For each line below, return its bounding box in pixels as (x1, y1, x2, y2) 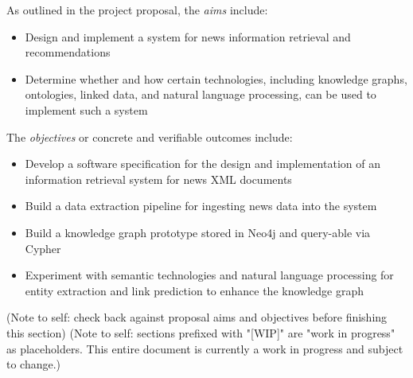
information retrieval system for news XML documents (25, 170, 292, 187)
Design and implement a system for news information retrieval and (25, 28, 351, 45)
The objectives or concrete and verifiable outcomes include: (6, 128, 293, 145)
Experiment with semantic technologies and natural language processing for (25, 267, 394, 283)
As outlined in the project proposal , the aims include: (6, 2, 268, 18)
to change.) (6, 356, 61, 372)
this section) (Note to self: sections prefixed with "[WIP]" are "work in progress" (6, 324, 395, 341)
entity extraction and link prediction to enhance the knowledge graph (25, 282, 364, 298)
